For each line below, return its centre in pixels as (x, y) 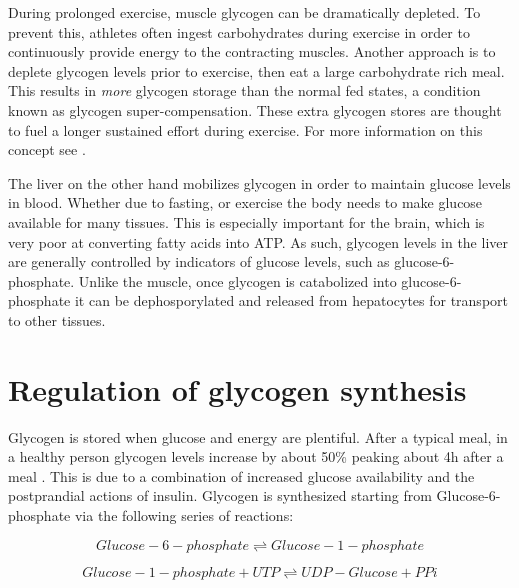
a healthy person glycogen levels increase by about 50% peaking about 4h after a (256, 456)
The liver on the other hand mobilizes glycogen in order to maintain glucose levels (259, 182)
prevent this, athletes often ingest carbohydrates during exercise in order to (239, 31)
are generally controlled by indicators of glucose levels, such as (199, 261)
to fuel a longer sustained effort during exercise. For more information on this (245, 129)
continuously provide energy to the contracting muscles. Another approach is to (252, 51)
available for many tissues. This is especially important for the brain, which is (246, 221)
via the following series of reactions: (184, 515)
